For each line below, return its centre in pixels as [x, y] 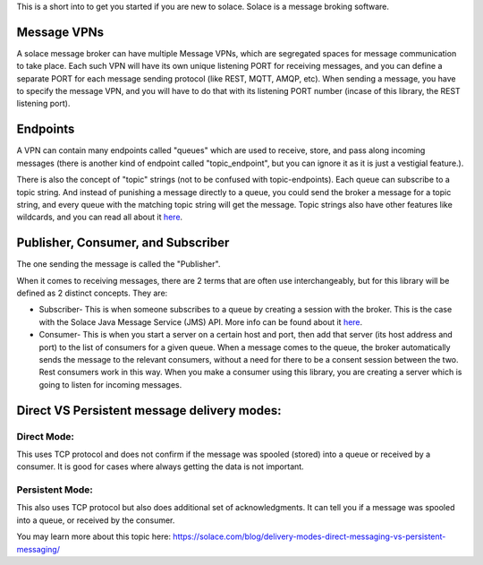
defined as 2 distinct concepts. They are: [92, 293]
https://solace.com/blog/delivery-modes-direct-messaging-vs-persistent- [309, 536]
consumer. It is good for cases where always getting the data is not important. [160, 467]
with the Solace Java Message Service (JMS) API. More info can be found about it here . [201, 321]
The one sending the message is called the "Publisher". [119, 264]
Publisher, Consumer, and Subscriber [123, 243]
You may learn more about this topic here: [94, 536]
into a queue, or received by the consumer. [96, 520]
